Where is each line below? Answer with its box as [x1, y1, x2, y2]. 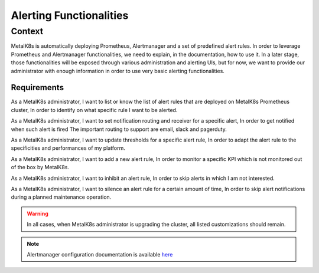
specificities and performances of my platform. [11, 144, 125, 152]
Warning [27, 210, 48, 217]
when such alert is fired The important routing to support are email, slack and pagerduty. [11, 126, 227, 133]
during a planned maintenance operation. [11, 193, 112, 200]
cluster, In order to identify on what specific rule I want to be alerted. [11, 106, 178, 113]
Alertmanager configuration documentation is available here [27, 251, 173, 258]
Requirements [11, 83, 64, 93]
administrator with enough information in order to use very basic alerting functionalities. [11, 67, 224, 74]
